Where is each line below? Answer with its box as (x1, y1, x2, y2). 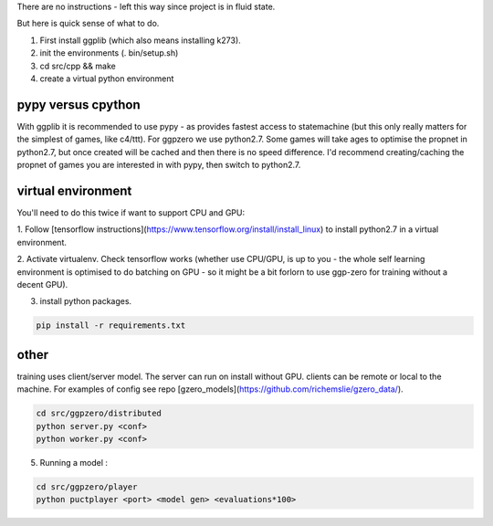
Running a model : (39, 457, 109, 468)
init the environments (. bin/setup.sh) (39, 47, 179, 58)
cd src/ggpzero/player (36, 481, 138, 492)
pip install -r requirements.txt (36, 321, 186, 331)
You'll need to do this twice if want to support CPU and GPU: (16, 206, 246, 218)
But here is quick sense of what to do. (16, 18, 160, 29)
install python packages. (39, 296, 132, 307)
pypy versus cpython (16, 97, 141, 112)
